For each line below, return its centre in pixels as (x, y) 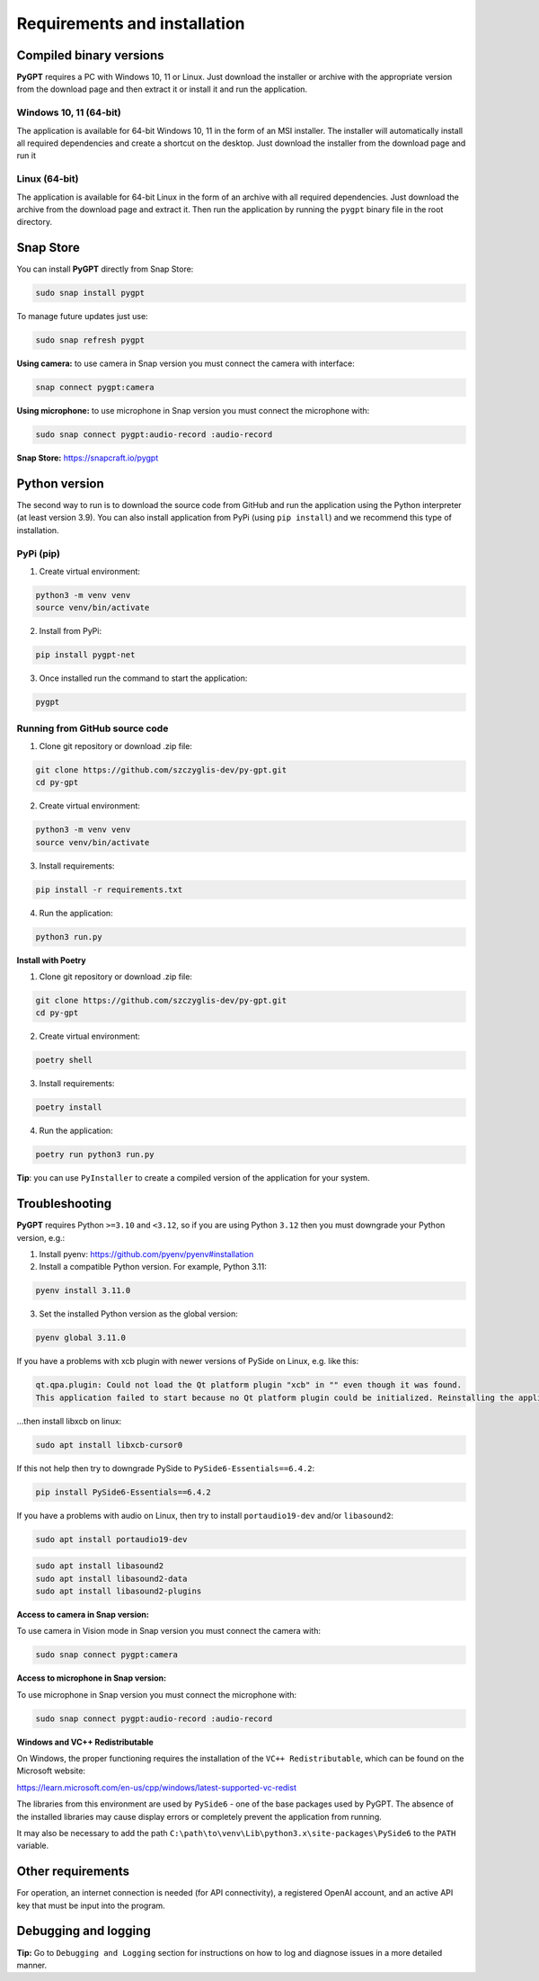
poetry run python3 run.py (95, 1155)
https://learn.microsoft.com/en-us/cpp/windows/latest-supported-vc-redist (156, 1787)
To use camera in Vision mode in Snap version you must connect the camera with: (168, 1631)
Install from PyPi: (71, 631)
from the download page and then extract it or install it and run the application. (162, 89)
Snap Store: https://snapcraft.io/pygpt (88, 458)
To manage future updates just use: (82, 317)
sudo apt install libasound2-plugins (119, 1591)
